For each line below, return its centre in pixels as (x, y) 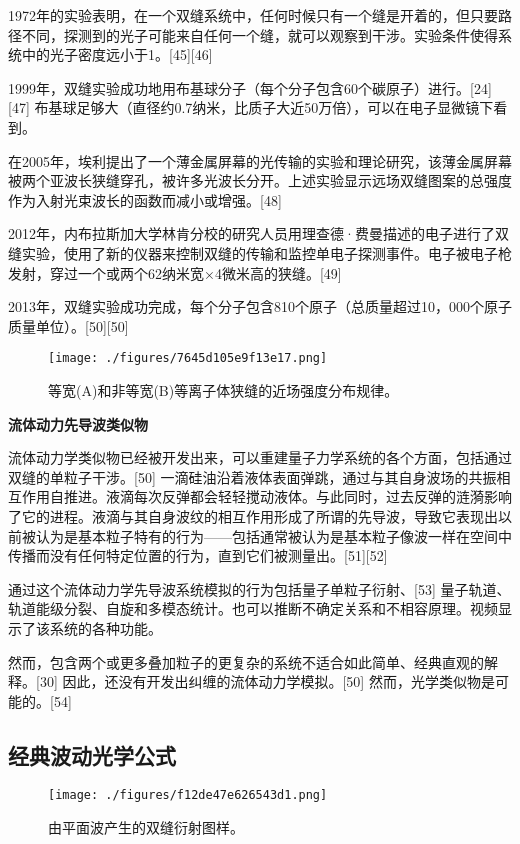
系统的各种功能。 (105, 627)
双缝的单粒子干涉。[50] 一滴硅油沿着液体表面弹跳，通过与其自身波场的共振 (252, 476)
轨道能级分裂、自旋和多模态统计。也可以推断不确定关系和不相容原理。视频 (253, 608)
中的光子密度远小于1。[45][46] (117, 54)
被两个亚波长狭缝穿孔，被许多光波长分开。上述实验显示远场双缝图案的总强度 (260, 180)
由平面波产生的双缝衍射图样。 (146, 827)
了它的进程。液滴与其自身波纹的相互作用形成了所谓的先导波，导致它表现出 (253, 515)
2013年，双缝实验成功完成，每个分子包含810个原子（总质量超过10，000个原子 (260, 306)
